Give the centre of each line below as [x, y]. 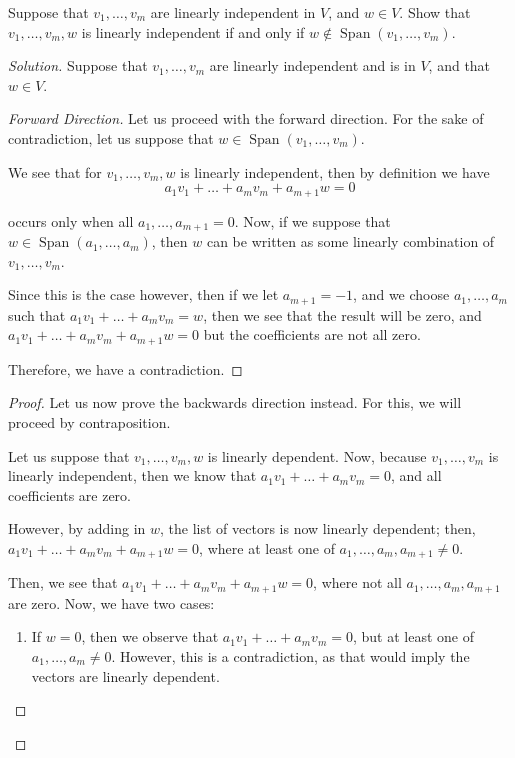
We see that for [55, 171]
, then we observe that [150, 636]
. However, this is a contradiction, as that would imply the [290, 656]
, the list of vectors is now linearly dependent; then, [318, 528]
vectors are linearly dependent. [125, 675]
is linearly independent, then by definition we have [335, 171]
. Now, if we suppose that [312, 220]
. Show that [435, 12]
